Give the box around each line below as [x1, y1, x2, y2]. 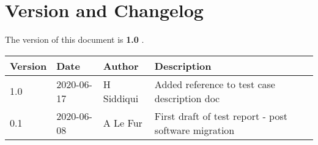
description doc [154, 91, 220, 105]
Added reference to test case [154, 76, 275, 91]
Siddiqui [103, 91, 139, 105]
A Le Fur [103, 116, 142, 130]
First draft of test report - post [154, 108, 287, 123]
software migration [154, 122, 235, 137]
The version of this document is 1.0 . [5, 33, 144, 46]
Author [103, 58, 139, 73]
